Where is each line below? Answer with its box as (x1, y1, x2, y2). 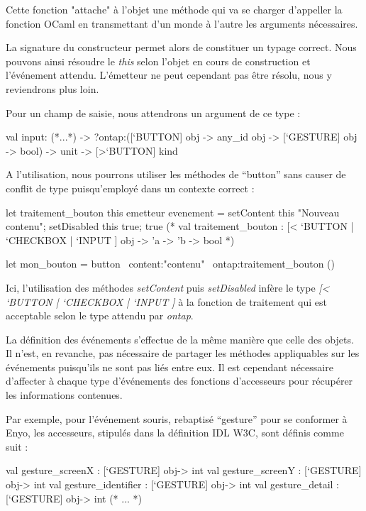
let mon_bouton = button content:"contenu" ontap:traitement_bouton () (6, 256, 335, 271)
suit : (6, 439, 28, 454)
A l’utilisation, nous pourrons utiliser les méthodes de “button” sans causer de (6, 167, 346, 182)
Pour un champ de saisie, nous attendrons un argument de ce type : (6, 105, 301, 120)
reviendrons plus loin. (6, 81, 99, 96)
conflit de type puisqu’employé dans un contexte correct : (6, 180, 255, 195)
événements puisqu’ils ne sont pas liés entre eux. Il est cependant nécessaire (6, 359, 333, 374)
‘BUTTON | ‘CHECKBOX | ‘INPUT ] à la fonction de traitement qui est (6, 294, 327, 309)
